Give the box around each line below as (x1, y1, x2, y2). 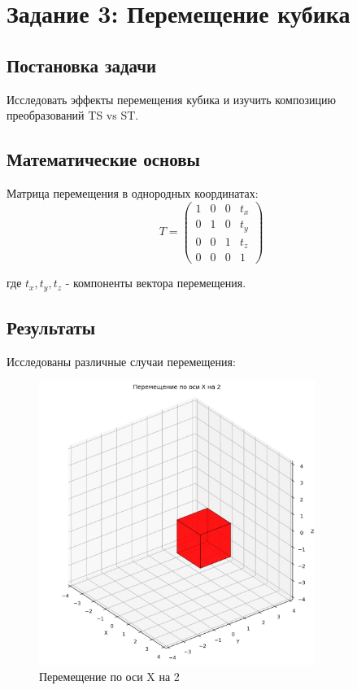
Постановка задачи (7, 52, 157, 77)
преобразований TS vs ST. (7, 107, 139, 124)
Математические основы (7, 146, 200, 172)
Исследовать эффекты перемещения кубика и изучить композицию (7, 90, 336, 107)
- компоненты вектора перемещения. (65, 274, 246, 291)
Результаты (7, 314, 96, 339)
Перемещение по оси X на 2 (39, 667, 180, 684)
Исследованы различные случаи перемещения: (7, 352, 236, 369)
